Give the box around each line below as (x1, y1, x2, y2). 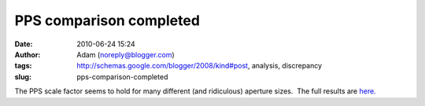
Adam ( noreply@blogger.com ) (76, 49, 175, 59)
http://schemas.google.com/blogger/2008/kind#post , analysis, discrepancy (76, 61, 323, 71)
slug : (14, 71, 31, 82)
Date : (14, 39, 33, 49)
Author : (14, 49, 41, 59)
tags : (14, 61, 32, 71)
